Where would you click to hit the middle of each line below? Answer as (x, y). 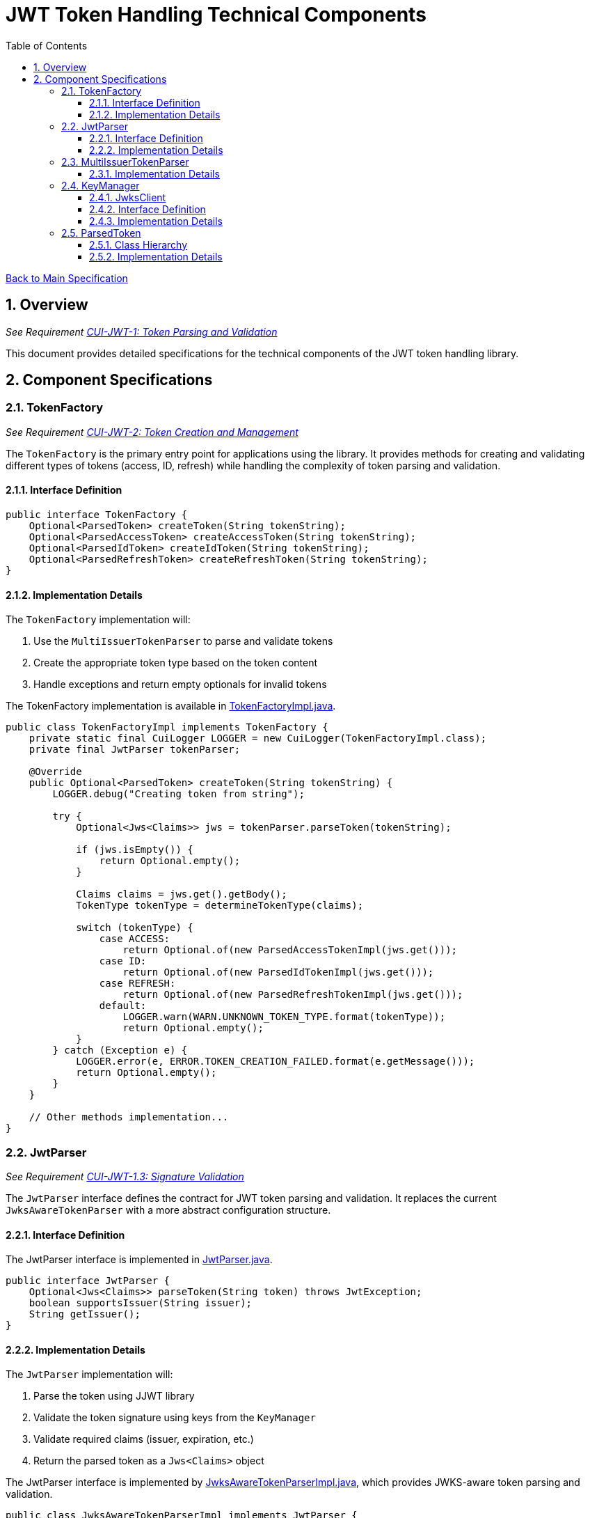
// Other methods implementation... (129, 1117)
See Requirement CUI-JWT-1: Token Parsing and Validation (142, 331)
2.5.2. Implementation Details (156, 256)
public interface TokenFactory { (97, 515)
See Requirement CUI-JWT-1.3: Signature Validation (125, 1176)
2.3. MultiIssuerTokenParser (125, 162)
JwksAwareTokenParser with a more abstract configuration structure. (168, 1210)
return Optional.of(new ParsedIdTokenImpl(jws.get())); (278, 972)
